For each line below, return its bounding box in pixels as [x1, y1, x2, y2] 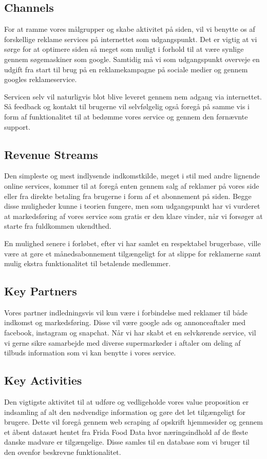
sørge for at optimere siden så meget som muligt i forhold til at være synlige [4, 44, 244, 54]
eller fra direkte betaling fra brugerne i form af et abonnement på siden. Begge [4, 190, 252, 201]
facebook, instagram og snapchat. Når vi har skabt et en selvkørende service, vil [4, 327, 256, 338]
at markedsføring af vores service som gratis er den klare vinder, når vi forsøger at [4, 210, 263, 221]
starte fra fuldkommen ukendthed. [4, 221, 111, 231]
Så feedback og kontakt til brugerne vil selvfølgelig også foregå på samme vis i [4, 101, 250, 112]
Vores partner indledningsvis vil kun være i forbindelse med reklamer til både [4, 307, 247, 317]
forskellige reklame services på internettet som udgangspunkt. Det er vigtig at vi [4, 33, 257, 44]
